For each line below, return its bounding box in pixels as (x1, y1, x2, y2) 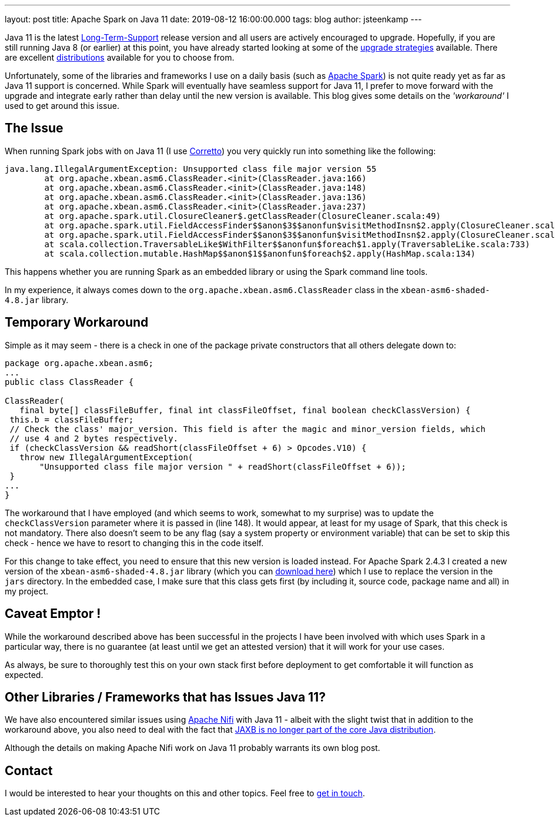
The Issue (5, 121, 63, 136)
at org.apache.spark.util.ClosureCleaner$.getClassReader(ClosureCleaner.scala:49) (44, 211, 441, 221)
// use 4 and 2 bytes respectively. (9, 433, 179, 443)
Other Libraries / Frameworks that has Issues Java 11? (5, 689, 326, 704)
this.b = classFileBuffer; (9, 414, 134, 424)
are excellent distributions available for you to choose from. (5, 52, 235, 62)
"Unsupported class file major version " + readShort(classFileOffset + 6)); (39, 461, 406, 471)
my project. (5, 586, 49, 596)
